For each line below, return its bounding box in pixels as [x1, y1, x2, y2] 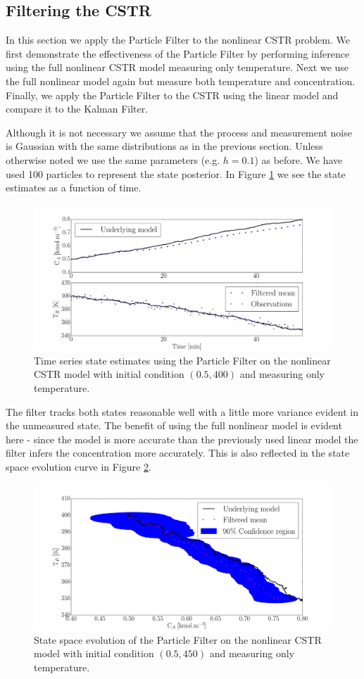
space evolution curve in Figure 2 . [6, 459, 151, 474]
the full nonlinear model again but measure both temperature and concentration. [6, 73, 356, 88]
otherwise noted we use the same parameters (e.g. [6, 152, 220, 167]
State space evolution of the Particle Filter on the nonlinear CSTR [34, 632, 322, 647]
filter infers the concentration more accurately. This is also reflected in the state [6, 445, 350, 460]
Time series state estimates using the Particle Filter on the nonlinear [34, 353, 331, 367]
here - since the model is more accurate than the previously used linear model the [6, 431, 358, 446]
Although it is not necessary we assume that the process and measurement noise [6, 125, 352, 139]
